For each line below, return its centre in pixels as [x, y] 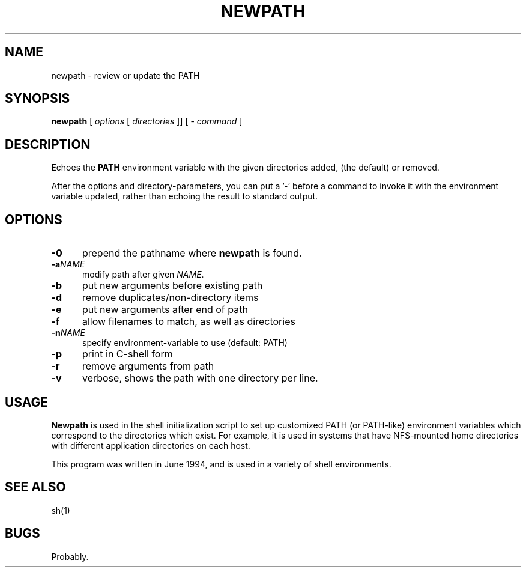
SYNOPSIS [38, 99]
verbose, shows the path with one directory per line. [200, 378]
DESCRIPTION [48, 144]
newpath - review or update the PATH [125, 75]
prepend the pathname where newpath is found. [192, 253]
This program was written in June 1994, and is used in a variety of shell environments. [221, 464]
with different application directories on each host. [151, 445]
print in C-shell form [127, 354]
